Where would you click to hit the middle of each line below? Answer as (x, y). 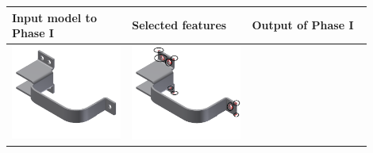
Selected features (179, 25)
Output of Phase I (303, 25)
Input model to (54, 17)
